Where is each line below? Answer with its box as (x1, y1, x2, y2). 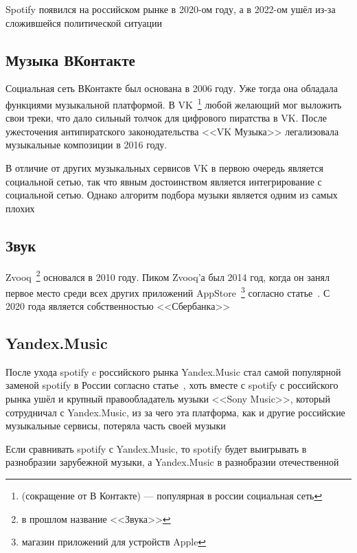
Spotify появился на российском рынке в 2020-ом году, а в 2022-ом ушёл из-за (5, 2, 336, 16)
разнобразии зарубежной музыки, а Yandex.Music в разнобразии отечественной (5, 455, 339, 469)
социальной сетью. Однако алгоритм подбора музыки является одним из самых (5, 188, 338, 202)
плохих (5, 201, 35, 215)
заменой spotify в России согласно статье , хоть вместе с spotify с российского (5, 378, 338, 392)
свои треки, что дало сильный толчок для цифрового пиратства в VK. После (5, 111, 327, 125)
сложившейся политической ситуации (5, 15, 163, 30)
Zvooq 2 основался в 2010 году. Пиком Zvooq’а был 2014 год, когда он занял (5, 267, 330, 284)
